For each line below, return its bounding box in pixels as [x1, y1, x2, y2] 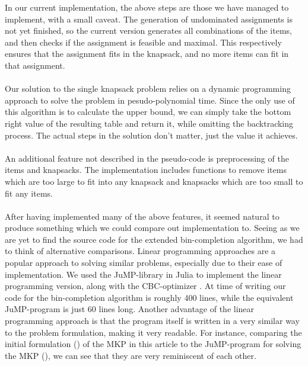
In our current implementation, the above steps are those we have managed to [5, 1, 289, 13]
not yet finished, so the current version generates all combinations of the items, [5, 24, 292, 37]
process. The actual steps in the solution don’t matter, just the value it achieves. [5, 129, 298, 141]
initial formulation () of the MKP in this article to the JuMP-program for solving [5, 338, 301, 350]
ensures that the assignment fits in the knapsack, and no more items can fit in [5, 47, 289, 60]
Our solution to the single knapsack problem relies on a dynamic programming [5, 82, 291, 95]
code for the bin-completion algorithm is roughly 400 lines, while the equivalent [5, 291, 294, 303]
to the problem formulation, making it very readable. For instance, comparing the [5, 326, 302, 338]
